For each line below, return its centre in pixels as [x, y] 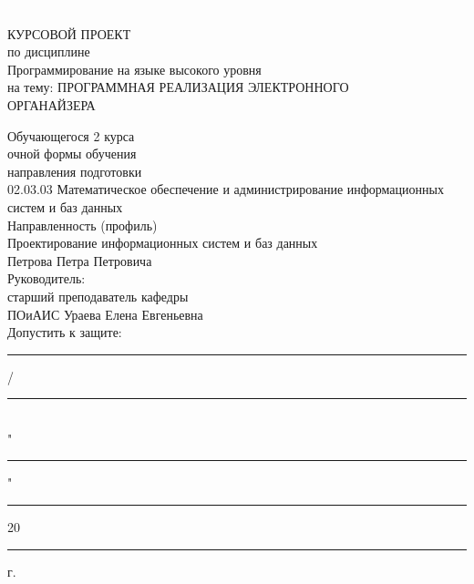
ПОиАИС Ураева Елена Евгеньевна [105, 314]
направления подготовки [75, 171]
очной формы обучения [72, 154]
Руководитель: [46, 278]
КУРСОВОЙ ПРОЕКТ [69, 33]
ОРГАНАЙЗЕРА [52, 104]
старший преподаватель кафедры [98, 296]
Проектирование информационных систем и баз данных [163, 243]
